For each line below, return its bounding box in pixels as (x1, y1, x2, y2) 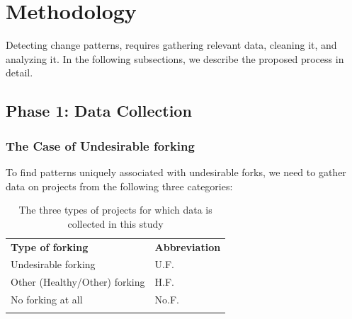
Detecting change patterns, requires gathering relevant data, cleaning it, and (6, 37, 337, 52)
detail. (6, 65, 33, 80)
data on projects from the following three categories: (6, 178, 233, 193)
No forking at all (11, 292, 83, 307)
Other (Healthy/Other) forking (11, 274, 145, 289)
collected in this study (67, 216, 164, 231)
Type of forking (11, 239, 89, 254)
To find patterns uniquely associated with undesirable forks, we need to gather (6, 164, 346, 179)
